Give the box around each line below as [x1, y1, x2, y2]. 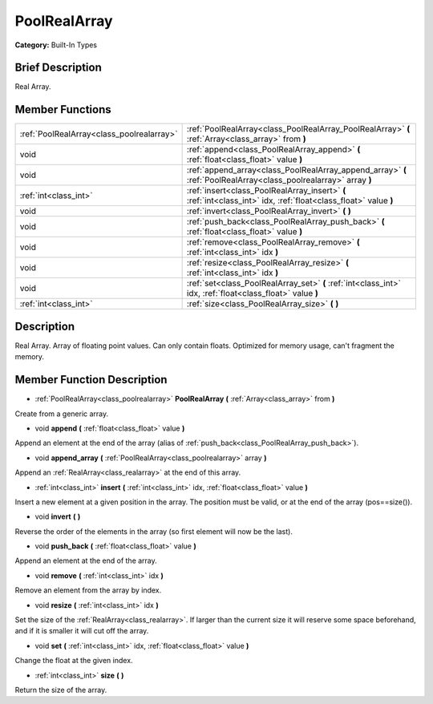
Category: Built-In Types [14, 40, 98, 50]
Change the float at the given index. [14, 656, 133, 666]
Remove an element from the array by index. [14, 585, 162, 595]
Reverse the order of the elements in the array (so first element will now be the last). [14, 526, 293, 536]
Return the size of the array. [14, 685, 107, 694]
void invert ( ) [34, 512, 81, 521]
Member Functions [14, 103, 111, 116]
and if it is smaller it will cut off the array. [14, 626, 149, 636]
